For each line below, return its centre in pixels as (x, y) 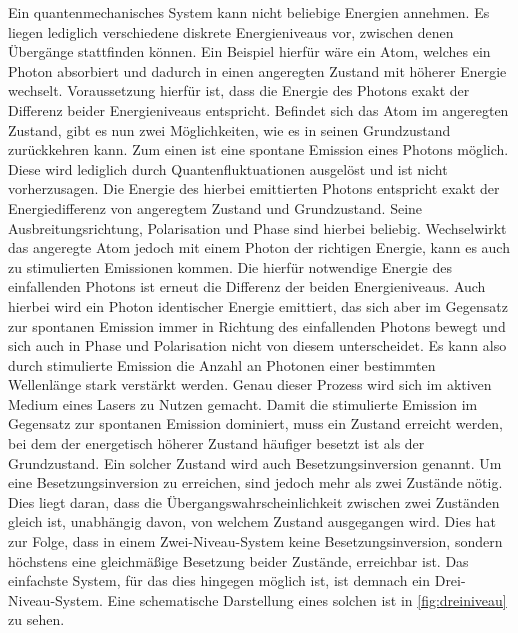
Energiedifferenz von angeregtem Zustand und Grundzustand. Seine (215, 207)
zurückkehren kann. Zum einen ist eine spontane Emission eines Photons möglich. (258, 149)
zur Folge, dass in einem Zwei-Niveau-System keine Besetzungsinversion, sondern (255, 541)
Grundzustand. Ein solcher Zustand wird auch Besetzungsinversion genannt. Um (255, 462)
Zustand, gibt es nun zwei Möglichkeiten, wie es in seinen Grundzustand (229, 129)
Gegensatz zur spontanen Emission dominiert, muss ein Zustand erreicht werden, (255, 423)
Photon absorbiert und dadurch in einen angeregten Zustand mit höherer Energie (257, 70)
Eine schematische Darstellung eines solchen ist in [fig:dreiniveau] (307, 599)
